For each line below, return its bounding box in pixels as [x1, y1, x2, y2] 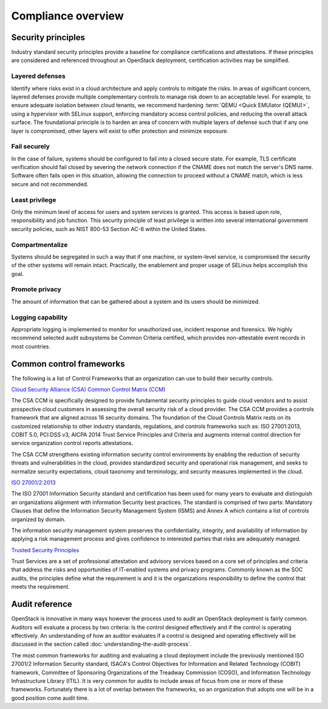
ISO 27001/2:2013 [11, 479, 56, 486]
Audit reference [11, 599, 72, 609]
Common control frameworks [11, 359, 125, 369]
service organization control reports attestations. [11, 440, 134, 447]
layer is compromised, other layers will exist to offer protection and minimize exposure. [11, 127, 229, 134]
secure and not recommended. [11, 180, 89, 188]
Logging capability [11, 313, 68, 322]
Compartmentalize [11, 240, 68, 249]
